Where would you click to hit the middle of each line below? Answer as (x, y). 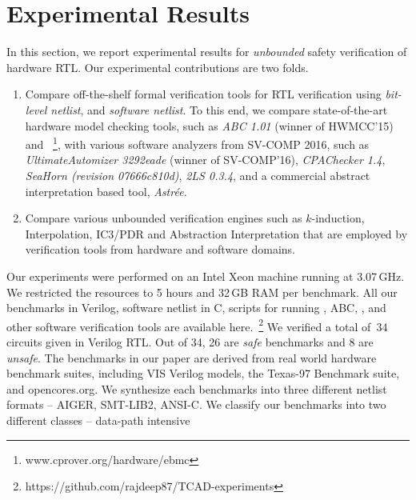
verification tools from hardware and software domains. (160, 249)
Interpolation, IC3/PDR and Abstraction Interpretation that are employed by (216, 233)
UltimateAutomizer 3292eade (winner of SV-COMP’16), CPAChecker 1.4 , (205, 160)
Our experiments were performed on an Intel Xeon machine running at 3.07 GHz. (206, 276)
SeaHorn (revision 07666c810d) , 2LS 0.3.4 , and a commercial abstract (198, 175)
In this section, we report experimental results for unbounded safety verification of (207, 52)
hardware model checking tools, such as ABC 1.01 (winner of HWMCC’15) (209, 125)
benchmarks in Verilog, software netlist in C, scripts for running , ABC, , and (196, 308)
